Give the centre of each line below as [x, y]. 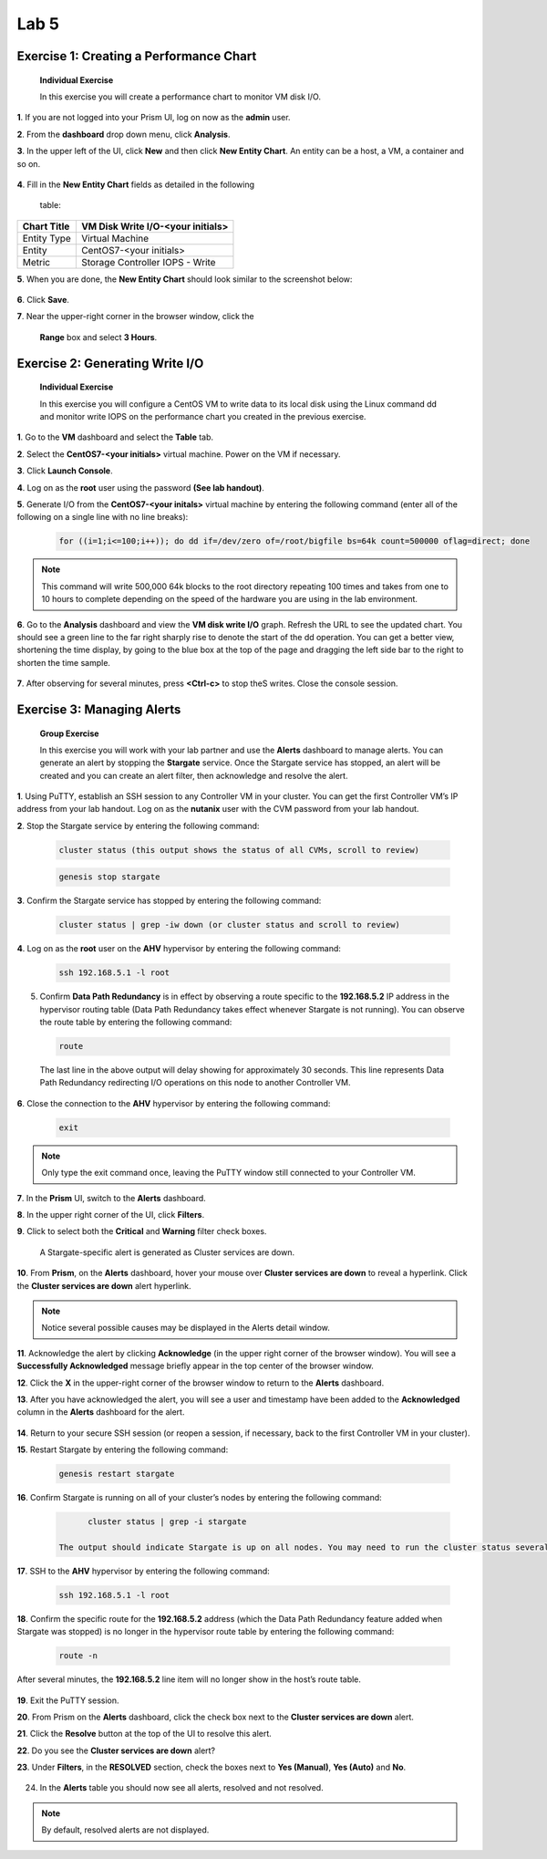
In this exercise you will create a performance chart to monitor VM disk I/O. [180, 97]
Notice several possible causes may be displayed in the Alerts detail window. [186, 1328]
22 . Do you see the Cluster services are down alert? [116, 1750]
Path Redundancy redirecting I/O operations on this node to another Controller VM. [195, 1083]
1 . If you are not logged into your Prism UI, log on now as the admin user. [154, 118]
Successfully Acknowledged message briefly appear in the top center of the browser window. [195, 1366]
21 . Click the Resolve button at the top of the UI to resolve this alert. [144, 1734]
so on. [29, 163]
